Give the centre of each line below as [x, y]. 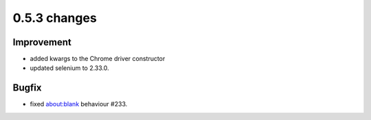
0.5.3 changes [55, 18]
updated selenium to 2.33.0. [69, 68]
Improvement [42, 42]
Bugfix [27, 88]
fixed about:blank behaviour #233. [79, 104]
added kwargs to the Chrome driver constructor [98, 59]
